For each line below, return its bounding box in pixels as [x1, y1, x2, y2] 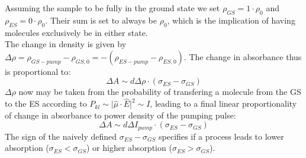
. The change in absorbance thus [183, 50, 302, 62]
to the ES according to [5, 97, 87, 110]
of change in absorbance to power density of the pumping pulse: [5, 108, 236, 121]
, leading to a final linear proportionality [150, 97, 297, 110]
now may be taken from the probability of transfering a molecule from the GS [18, 85, 301, 98]
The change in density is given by [5, 38, 127, 50]
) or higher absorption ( [86, 141, 172, 154]
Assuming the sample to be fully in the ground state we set [5, 2, 220, 14]
